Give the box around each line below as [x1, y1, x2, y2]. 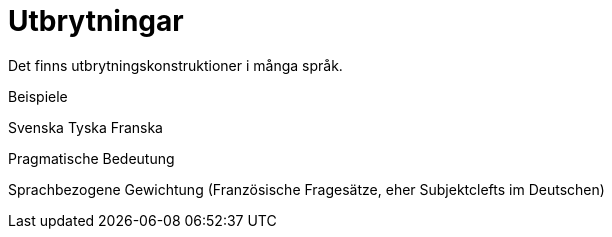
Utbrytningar [8, 4, 184, 38]
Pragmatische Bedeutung [8, 149, 175, 167]
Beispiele [8, 87, 68, 105]
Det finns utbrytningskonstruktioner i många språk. [8, 56, 343, 74]
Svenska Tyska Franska [8, 118, 163, 136]
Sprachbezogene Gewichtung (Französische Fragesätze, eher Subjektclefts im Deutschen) [8, 180, 605, 198]
